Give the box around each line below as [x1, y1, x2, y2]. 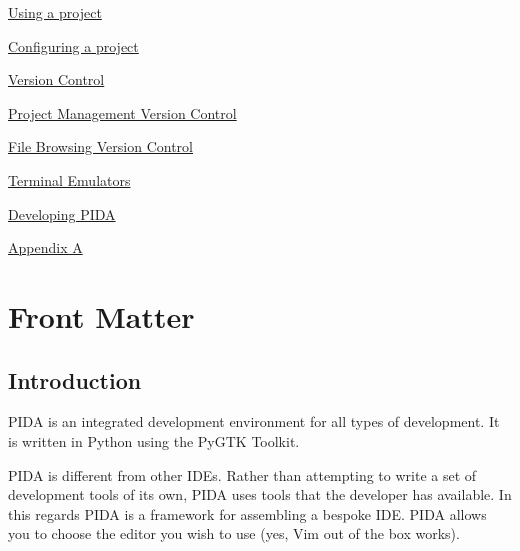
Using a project [8, 2, 102, 22]
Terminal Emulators [8, 169, 131, 190]
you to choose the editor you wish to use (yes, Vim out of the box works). [8, 523, 460, 544]
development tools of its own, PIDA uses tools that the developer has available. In [8, 484, 512, 505]
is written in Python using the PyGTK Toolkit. [8, 430, 300, 451]
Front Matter [8, 295, 195, 336]
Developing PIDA [8, 203, 116, 224]
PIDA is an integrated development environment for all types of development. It [8, 411, 500, 432]
